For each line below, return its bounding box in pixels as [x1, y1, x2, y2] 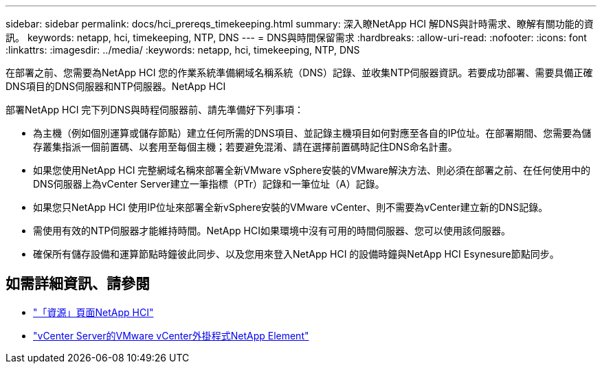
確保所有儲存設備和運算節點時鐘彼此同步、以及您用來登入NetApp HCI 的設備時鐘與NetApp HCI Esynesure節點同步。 [33, 248, 559, 260]
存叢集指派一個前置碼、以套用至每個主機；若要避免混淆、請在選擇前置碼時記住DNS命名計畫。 [33, 141, 458, 153]
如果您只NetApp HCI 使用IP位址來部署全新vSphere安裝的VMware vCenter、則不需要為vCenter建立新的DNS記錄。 [33, 201, 548, 213]
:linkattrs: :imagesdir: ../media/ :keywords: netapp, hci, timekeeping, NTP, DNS [5, 44, 360, 56]
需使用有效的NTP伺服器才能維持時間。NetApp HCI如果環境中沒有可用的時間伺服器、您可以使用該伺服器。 [33, 225, 511, 236]
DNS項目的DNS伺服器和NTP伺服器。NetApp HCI [5, 80, 226, 92]
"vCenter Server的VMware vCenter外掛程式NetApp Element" [33, 329, 309, 342]
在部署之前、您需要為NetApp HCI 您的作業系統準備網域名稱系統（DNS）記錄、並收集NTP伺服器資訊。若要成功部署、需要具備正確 [5, 67, 593, 78]
